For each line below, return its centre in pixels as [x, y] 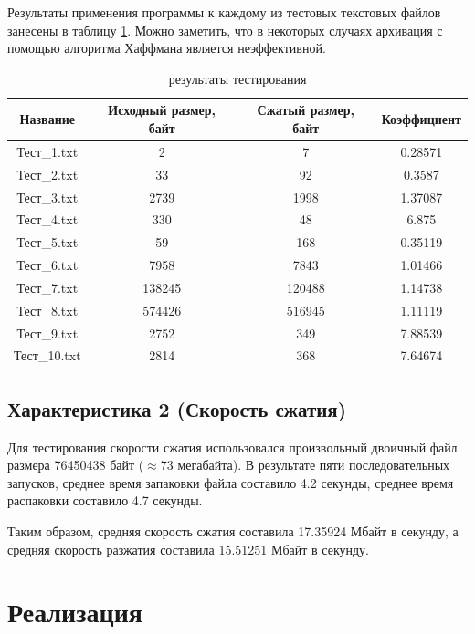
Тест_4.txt [47, 219]
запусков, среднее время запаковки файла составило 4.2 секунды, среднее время [231, 482]
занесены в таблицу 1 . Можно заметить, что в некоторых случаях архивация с [225, 30]
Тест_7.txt [47, 287]
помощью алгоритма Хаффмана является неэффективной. [167, 48]
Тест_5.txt [47, 242]
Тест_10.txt [47, 355]
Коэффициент [421, 119]
